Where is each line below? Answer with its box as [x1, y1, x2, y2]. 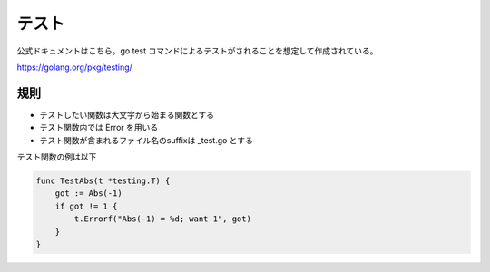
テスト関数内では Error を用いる [39, 122, 159, 133]
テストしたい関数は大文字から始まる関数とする [39, 109, 215, 120]
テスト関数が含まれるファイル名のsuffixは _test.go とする [39, 134, 253, 145]
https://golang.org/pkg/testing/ [16, 62, 133, 73]
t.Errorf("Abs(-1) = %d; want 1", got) [73, 214, 251, 224]
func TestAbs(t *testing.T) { [35, 176, 171, 186]
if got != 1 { [54, 200, 118, 211]
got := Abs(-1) [54, 189, 122, 199]
